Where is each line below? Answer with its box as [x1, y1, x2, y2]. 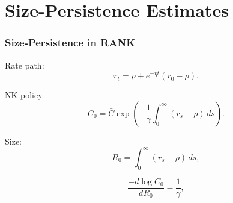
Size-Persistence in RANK [5, 35, 136, 50]
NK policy [5, 89, 43, 101]
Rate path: [5, 58, 44, 71]
